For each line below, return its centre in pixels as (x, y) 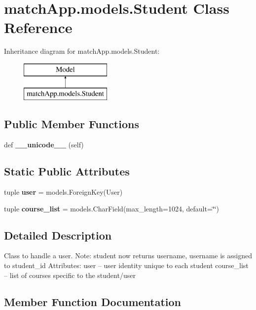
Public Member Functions (72, 124)
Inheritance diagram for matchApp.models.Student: (82, 51)
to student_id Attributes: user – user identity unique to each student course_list (126, 265)
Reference (38, 27)
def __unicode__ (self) (44, 145)
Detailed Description (58, 235)
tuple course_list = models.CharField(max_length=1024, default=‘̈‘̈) (112, 208)
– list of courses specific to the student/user (70, 275)
